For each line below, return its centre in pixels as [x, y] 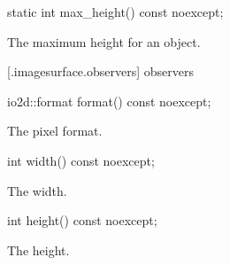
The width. [37, 190]
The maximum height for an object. [104, 41]
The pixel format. [55, 131]
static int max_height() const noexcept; [115, 12]
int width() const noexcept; [81, 160]
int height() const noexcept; [82, 220]
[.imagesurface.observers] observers [100, 71]
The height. [38, 249]
